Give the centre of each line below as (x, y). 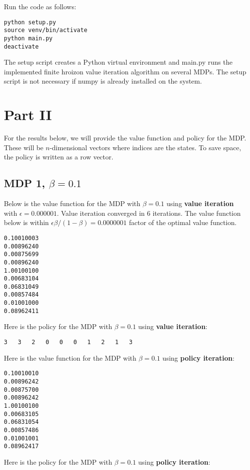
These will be (24, 147)
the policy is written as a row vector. (59, 157)
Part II (28, 114)
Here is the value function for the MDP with (70, 357)
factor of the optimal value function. (183, 222)
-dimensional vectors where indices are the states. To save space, (145, 147)
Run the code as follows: (40, 6)
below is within (26, 222)
